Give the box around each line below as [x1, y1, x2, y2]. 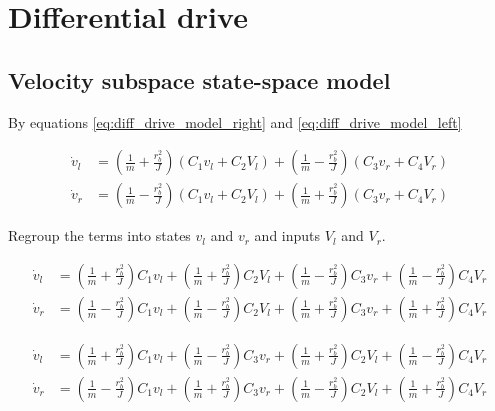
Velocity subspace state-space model [8, 64, 391, 95]
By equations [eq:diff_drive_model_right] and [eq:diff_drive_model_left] [8, 111, 462, 132]
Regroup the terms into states [8, 225, 191, 246]
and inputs [254, 225, 321, 246]
